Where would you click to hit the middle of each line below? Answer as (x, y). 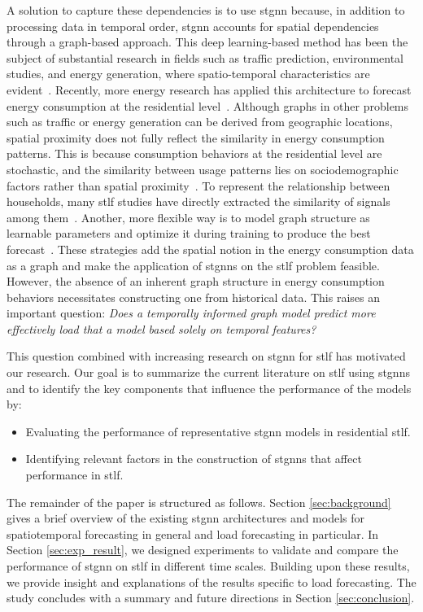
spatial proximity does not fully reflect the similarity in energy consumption (196, 137)
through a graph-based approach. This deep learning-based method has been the (207, 42)
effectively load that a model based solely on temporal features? (161, 328)
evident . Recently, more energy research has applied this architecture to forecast (209, 89)
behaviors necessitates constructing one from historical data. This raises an (193, 297)
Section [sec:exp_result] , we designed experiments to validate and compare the (203, 550)
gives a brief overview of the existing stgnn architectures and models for (186, 518)
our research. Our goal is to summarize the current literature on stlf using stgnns (208, 372)
